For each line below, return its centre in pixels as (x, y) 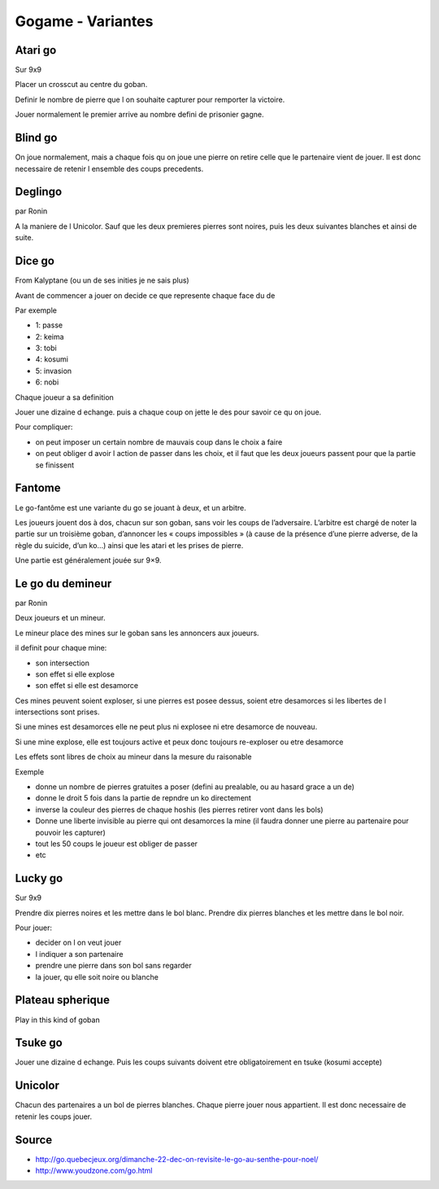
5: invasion (54, 371)
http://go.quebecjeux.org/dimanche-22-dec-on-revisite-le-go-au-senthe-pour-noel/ (177, 1159)
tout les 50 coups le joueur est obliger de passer (117, 844)
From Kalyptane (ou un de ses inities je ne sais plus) (102, 280)
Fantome (38, 488)
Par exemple (36, 310)
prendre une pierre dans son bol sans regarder (114, 966)
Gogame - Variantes (84, 21)
